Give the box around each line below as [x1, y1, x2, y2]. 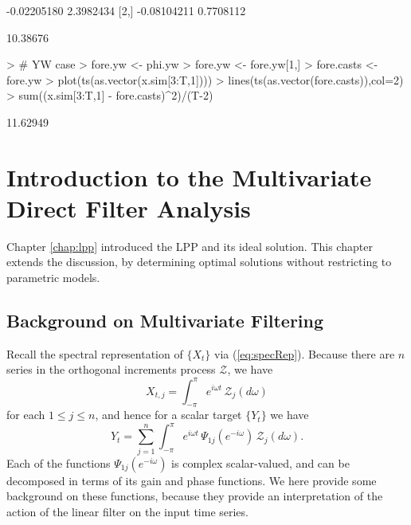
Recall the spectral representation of [6, 345, 183, 362]
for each [6, 406, 45, 423]
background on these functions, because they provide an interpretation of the [6, 488, 383, 504]
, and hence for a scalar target [95, 406, 242, 423]
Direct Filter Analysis [6, 191, 251, 224]
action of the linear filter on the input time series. [6, 503, 249, 519]
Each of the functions [6, 454, 111, 471]
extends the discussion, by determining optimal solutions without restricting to [6, 253, 392, 270]
